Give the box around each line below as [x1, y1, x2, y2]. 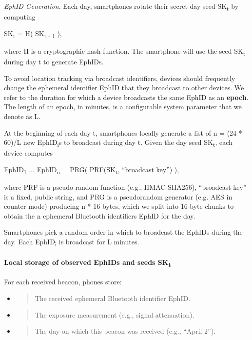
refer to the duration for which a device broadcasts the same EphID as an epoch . [4, 92, 249, 102]
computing [4, 12, 36, 22]
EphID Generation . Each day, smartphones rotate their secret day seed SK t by [4, 1, 239, 12]
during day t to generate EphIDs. [4, 56, 104, 66]
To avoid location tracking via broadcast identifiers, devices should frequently [4, 73, 235, 83]
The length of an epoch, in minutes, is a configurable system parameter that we [4, 101, 242, 112]
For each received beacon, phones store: [4, 277, 122, 287]
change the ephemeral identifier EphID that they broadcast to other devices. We [4, 82, 244, 93]
